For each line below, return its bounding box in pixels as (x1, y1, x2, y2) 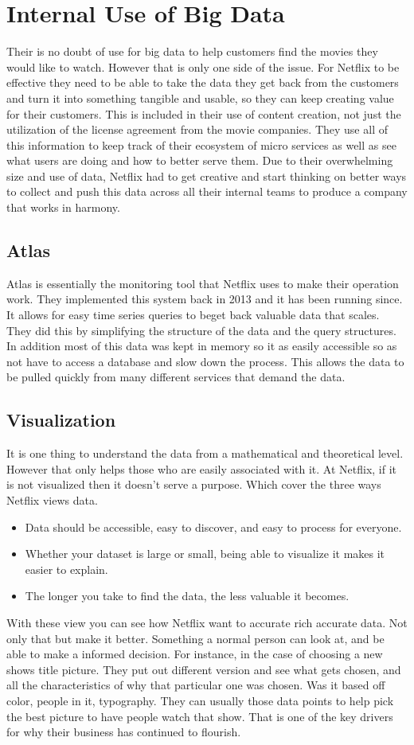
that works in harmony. (6, 199, 120, 216)
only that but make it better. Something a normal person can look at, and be (6, 630, 385, 646)
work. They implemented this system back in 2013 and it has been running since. (6, 291, 403, 307)
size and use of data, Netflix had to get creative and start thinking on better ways (6, 167, 407, 184)
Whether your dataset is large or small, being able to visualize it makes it (25, 545, 385, 562)
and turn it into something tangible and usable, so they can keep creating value (6, 89, 394, 106)
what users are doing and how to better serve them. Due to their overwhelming (6, 152, 393, 169)
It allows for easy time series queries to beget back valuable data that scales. (6, 306, 380, 323)
